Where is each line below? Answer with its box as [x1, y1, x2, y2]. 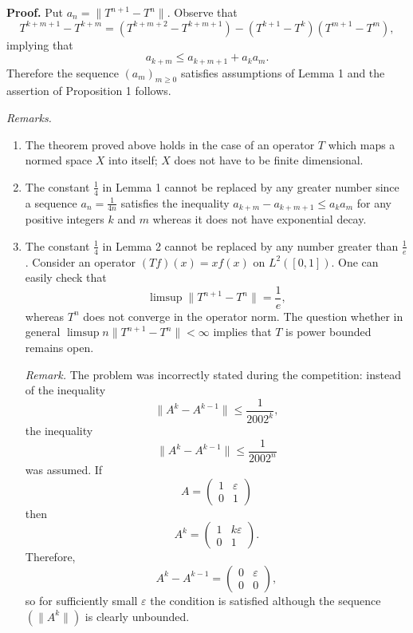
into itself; [108, 152, 158, 168]
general [25, 323, 61, 340]
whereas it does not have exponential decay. [152, 211, 367, 227]
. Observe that [167, 4, 238, 20]
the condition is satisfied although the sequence [150, 591, 381, 608]
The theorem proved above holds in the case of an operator [25, 136, 315, 152]
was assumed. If [25, 461, 103, 478]
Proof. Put [6, 4, 64, 20]
